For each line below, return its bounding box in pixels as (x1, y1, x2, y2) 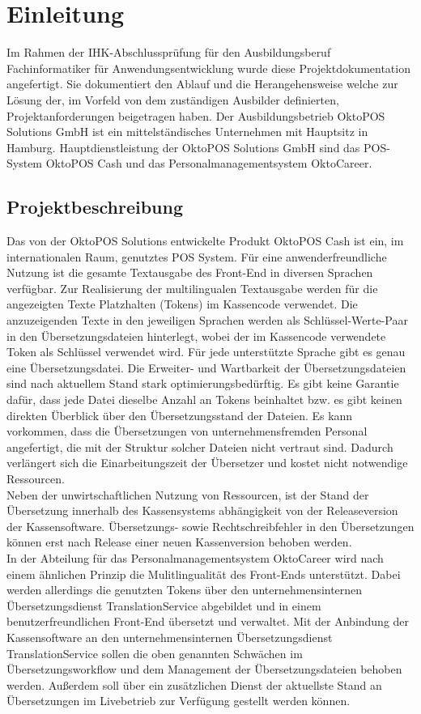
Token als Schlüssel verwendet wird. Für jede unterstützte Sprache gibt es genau (6, 343, 406, 360)
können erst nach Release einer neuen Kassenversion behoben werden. (6, 533, 352, 550)
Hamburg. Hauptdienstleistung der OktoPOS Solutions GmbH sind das (6, 138, 360, 155)
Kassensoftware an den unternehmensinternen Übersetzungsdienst (6, 628, 333, 645)
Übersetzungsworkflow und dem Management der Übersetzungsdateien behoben (6, 661, 402, 678)
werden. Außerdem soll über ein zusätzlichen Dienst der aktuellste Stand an (6, 676, 382, 693)
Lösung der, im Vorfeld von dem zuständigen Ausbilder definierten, (6, 91, 339, 108)
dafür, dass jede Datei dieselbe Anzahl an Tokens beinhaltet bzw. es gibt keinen (6, 391, 402, 408)
